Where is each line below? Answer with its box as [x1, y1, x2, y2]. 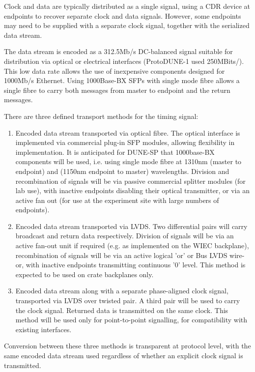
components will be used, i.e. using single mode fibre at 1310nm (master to [15, 156, 242, 167]
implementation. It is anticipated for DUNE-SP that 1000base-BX [15, 146, 215, 157]
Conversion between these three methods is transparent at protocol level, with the [4, 341, 251, 351]
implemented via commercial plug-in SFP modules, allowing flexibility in [15, 137, 235, 147]
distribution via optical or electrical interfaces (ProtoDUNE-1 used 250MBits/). [4, 56, 244, 66]
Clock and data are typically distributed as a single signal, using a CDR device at [4, 1, 250, 11]
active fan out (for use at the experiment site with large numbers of [15, 195, 219, 205]
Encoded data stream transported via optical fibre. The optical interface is [15, 127, 240, 138]
